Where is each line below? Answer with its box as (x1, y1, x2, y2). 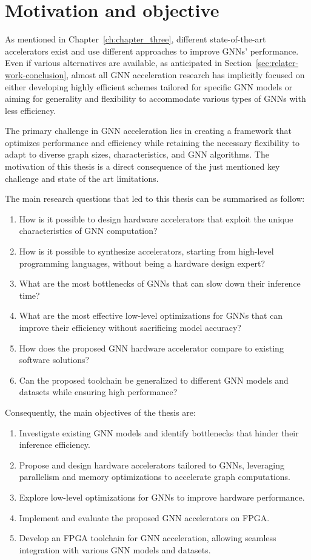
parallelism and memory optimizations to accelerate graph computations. (19, 470, 291, 483)
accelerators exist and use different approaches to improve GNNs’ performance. (5, 44, 299, 57)
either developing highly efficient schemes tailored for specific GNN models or (5, 80, 293, 93)
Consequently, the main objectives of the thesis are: (5, 405, 196, 418)
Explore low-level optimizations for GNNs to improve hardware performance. (19, 490, 305, 503)
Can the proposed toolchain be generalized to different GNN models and (19, 373, 289, 386)
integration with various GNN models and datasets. (19, 543, 211, 556)
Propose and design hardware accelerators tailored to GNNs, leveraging (19, 458, 285, 471)
